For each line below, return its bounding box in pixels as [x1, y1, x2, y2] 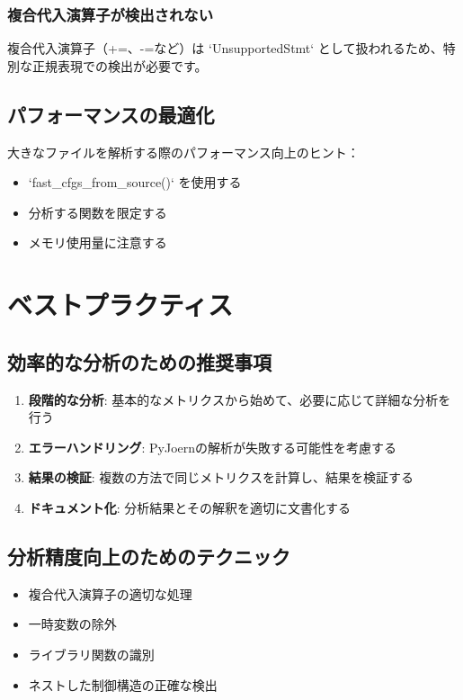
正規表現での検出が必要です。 [31, 56, 208, 75]
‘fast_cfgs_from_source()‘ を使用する [28, 173, 242, 192]
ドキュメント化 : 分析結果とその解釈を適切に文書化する [28, 498, 351, 516]
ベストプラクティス [7, 286, 233, 323]
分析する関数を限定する [28, 202, 167, 221]
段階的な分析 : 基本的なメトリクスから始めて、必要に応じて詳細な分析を [28, 390, 451, 408]
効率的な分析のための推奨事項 [7, 347, 272, 375]
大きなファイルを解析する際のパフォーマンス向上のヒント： [7, 142, 360, 161]
